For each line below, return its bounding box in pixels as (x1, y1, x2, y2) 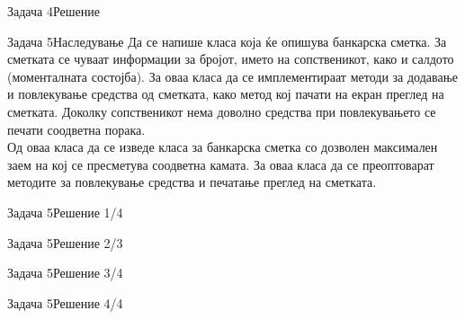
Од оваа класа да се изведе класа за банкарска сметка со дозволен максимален (7, 137, 438, 156)
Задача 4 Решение (7, 2, 100, 20)
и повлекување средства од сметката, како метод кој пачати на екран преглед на (7, 84, 444, 103)
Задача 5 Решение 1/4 (7, 202, 123, 221)
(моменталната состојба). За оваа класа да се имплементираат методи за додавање (7, 66, 458, 85)
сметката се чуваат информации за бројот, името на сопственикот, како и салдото (7, 49, 454, 68)
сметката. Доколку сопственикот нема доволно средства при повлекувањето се (7, 102, 436, 120)
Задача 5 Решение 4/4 (7, 293, 123, 312)
